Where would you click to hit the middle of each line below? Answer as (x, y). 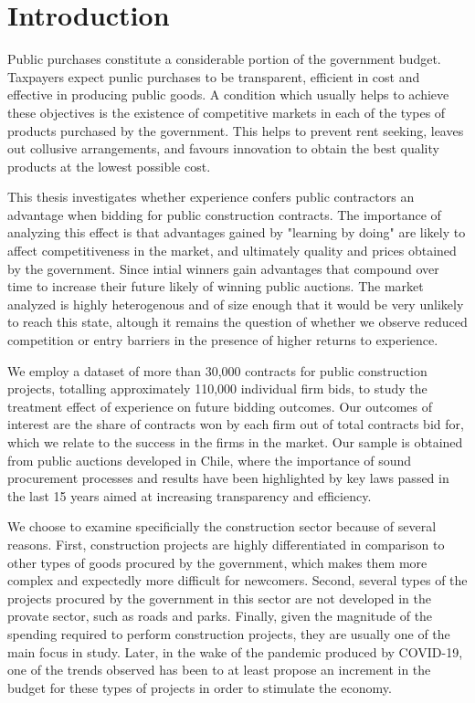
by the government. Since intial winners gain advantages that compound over (223, 268)
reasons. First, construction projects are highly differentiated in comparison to (226, 544)
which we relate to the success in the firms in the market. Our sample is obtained (235, 442)
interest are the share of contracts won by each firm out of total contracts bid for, (236, 424)
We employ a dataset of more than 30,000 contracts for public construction (217, 370)
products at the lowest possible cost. (109, 166)
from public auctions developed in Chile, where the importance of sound (210, 460)
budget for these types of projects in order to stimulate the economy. (200, 687)
